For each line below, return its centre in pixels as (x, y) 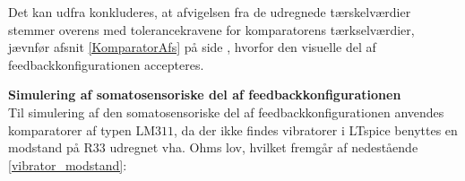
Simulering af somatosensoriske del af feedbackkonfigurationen (205, 95)
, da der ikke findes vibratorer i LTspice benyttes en (316, 129)
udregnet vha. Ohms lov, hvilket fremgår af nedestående (264, 147)
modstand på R (51, 147)
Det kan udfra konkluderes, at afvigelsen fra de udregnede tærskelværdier (210, 12)
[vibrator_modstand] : (68, 164)
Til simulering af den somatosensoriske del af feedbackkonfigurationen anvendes (226, 112)
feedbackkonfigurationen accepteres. (106, 64)
